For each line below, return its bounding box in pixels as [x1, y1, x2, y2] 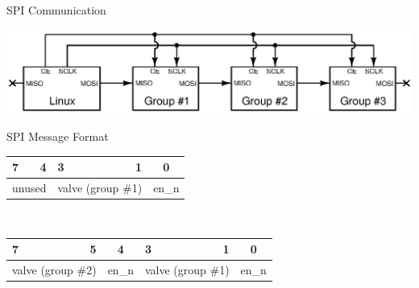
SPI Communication [6, 2, 106, 18]
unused [12, 179, 47, 195]
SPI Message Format [6, 128, 109, 145]
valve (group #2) [12, 261, 97, 278]
